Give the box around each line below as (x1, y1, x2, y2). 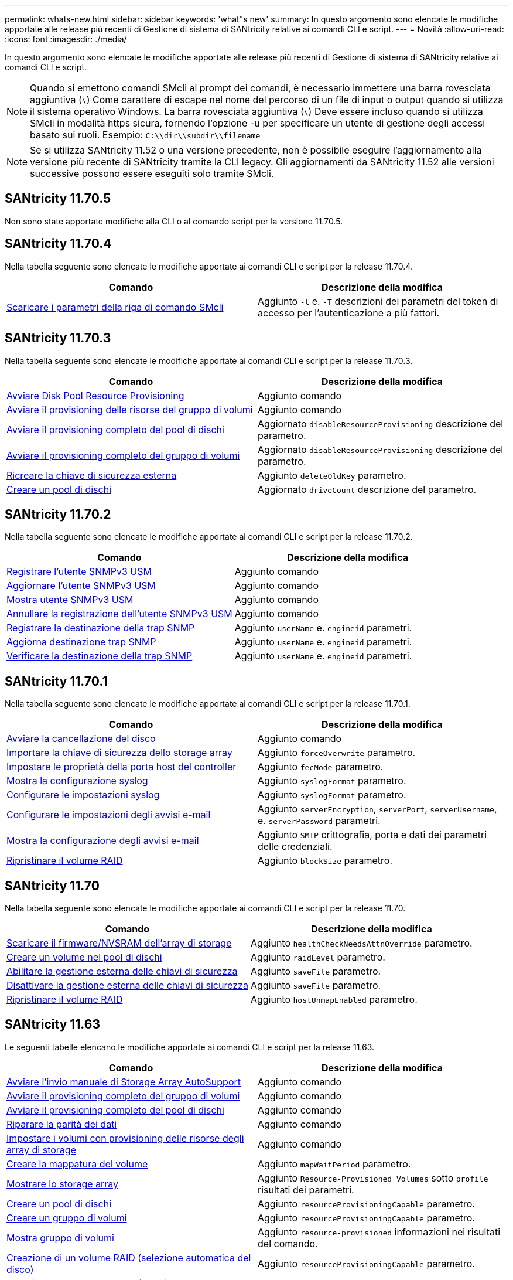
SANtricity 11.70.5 (5, 191, 111, 206)
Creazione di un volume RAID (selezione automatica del (6, 1251, 251, 1264)
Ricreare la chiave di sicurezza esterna (6, 469, 177, 481)
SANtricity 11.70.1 (5, 673, 108, 689)
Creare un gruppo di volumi (6, 1211, 127, 1224)
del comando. (258, 1237, 318, 1250)
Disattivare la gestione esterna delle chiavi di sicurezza (6, 979, 248, 992)
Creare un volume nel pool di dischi (6, 951, 162, 964)
